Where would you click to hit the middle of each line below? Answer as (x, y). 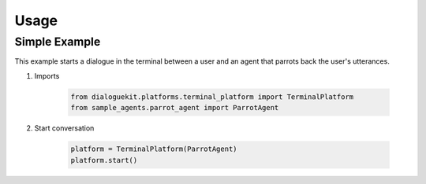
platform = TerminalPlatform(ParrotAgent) (154, 149)
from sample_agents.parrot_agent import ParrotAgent (175, 108)
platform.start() (104, 160)
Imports (47, 75)
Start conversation (64, 128)
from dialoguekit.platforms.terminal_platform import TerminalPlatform (212, 97)
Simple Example (58, 42)
